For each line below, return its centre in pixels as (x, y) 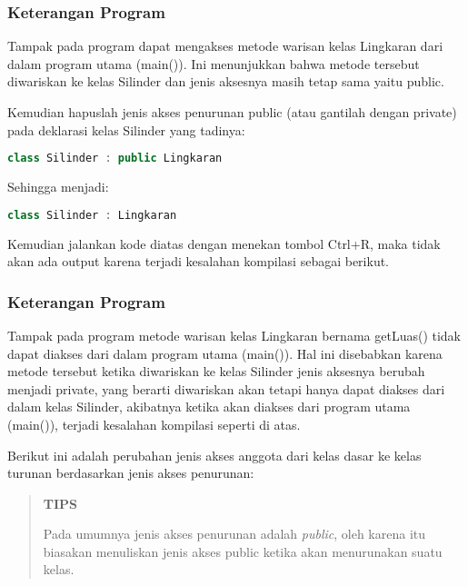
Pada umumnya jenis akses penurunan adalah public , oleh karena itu (234, 534)
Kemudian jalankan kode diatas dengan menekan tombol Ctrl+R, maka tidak (224, 243)
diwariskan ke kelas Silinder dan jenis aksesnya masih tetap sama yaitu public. (226, 81)
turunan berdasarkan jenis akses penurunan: (131, 473)
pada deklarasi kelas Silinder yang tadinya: (126, 129)
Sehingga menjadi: (58, 187)
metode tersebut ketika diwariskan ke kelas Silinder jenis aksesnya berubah (216, 371)
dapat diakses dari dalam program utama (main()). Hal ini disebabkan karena (225, 353)
